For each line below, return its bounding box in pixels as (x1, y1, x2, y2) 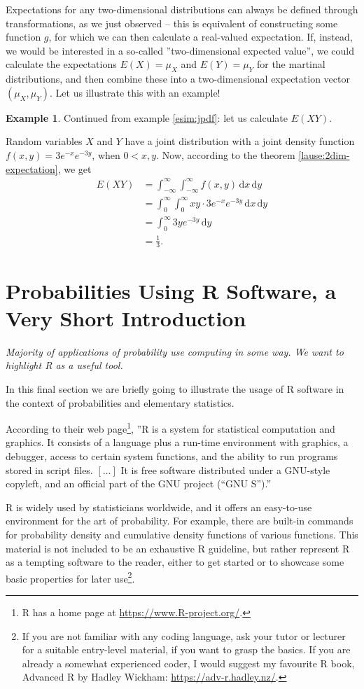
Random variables (6, 134, 83, 148)
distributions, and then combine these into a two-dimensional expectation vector (6, 71, 350, 86)
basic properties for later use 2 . (6, 569, 135, 585)
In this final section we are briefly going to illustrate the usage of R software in (6, 382, 344, 396)
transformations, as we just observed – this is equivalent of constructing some (6, 15, 338, 30)
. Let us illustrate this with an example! (50, 85, 220, 99)
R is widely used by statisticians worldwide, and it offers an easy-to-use (6, 499, 312, 514)
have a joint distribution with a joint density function (125, 134, 355, 148)
